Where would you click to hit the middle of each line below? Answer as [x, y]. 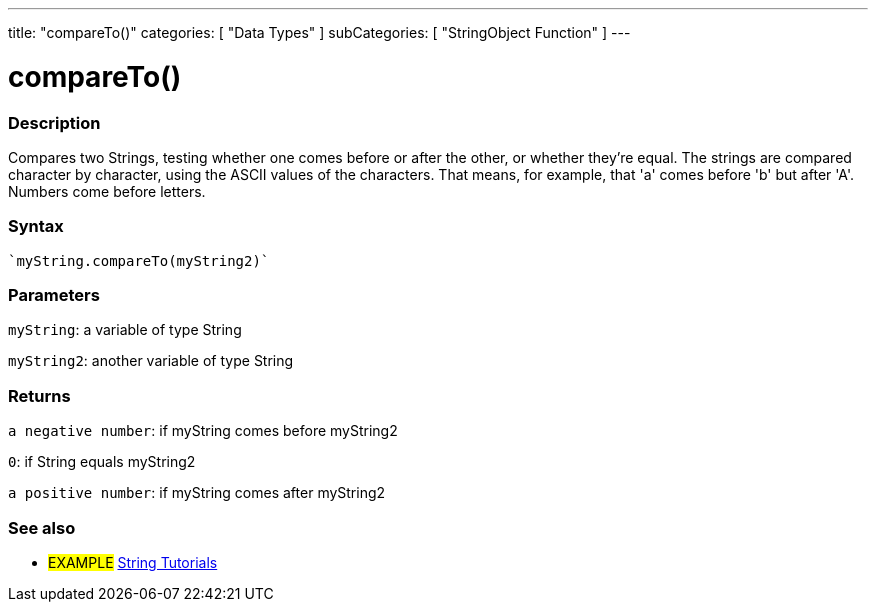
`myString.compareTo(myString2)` [139, 260]
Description [54, 122]
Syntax [36, 226]
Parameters [54, 295]
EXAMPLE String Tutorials [133, 562]
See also [42, 527]
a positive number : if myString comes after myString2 [197, 493]
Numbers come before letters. [107, 191]
